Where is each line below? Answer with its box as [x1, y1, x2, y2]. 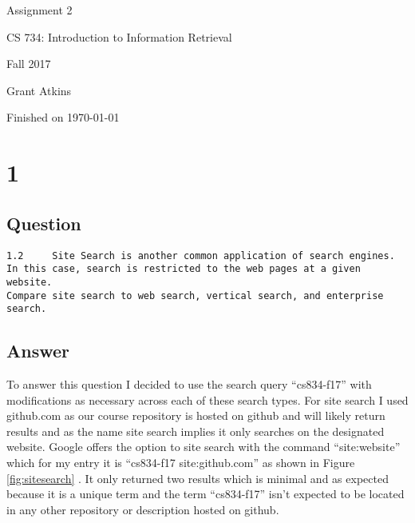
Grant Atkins [6, 82, 72, 98]
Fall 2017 [6, 55, 51, 72]
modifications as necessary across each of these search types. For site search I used [6, 391, 409, 408]
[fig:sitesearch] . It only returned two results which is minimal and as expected [6, 469, 389, 486]
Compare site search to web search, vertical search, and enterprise [6, 289, 384, 301]
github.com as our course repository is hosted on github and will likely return [6, 407, 385, 424]
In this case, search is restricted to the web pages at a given [6, 263, 361, 275]
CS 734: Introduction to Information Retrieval [6, 28, 232, 45]
